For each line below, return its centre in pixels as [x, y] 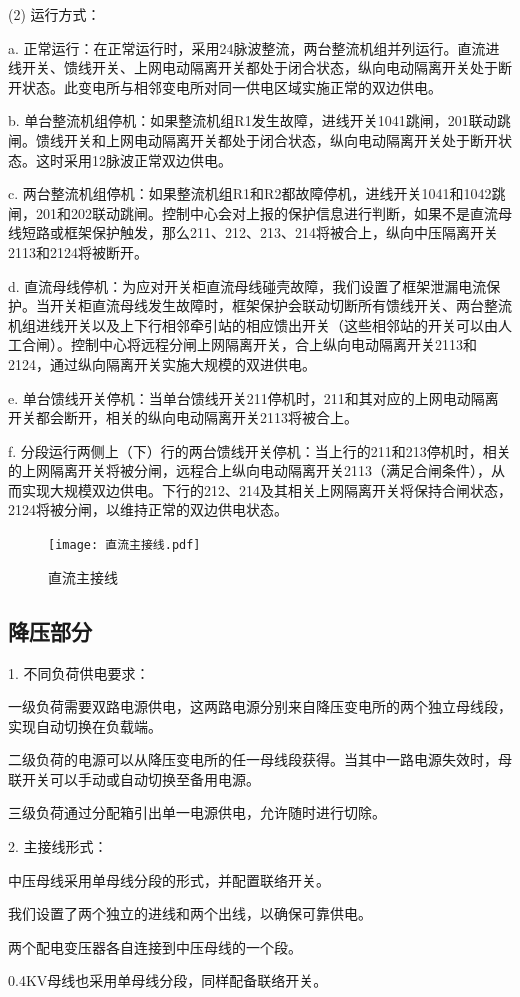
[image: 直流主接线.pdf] [124, 545]
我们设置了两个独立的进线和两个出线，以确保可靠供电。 [190, 913]
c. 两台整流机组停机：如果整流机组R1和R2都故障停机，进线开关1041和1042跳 [257, 193]
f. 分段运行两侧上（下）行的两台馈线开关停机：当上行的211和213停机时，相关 [259, 450]
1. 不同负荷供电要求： [79, 672]
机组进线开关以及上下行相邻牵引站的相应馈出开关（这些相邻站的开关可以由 [253, 324]
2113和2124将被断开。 [78, 251]
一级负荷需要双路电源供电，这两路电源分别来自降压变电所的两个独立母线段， [260, 706]
